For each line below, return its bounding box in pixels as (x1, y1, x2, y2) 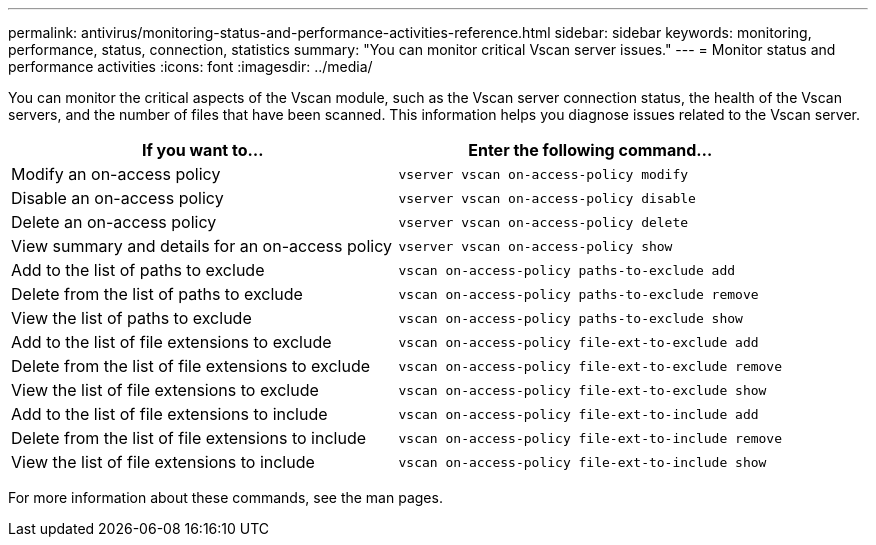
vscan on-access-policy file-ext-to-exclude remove (398, 358, 783, 374)
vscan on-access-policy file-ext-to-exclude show (398, 382, 767, 398)
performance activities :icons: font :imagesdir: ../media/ (8, 58, 373, 75)
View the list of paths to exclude (11, 308, 252, 328)
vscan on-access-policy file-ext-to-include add (398, 406, 759, 422)
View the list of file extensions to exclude (11, 380, 319, 400)
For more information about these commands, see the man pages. (8, 489, 443, 506)
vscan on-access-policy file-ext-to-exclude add (398, 334, 759, 350)
